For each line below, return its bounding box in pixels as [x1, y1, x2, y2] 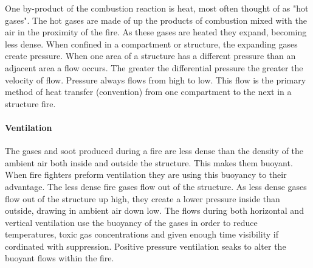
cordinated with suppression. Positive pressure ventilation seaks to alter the [5, 239, 286, 252]
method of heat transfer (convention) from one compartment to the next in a [5, 85, 292, 98]
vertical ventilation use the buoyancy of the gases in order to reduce [5, 216, 258, 228]
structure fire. [5, 97, 56, 110]
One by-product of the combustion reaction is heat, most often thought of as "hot [5, 2, 309, 14]
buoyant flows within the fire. [5, 252, 114, 264]
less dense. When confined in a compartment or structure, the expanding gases [5, 37, 298, 50]
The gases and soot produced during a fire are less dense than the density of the [5, 144, 304, 157]
